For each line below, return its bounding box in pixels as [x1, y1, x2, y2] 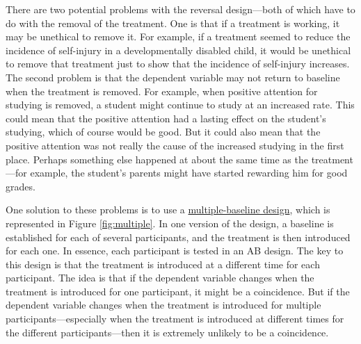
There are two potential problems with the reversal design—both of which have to [6, 2, 355, 16]
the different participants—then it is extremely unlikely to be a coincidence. [6, 325, 329, 339]
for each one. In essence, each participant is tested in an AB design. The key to [6, 243, 344, 258]
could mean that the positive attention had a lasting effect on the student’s [6, 110, 326, 125]
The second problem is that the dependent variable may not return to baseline [6, 69, 340, 84]
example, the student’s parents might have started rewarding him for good [30, 165, 348, 180]
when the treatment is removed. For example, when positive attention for [6, 83, 318, 98]
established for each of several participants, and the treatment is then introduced [6, 229, 351, 244]
